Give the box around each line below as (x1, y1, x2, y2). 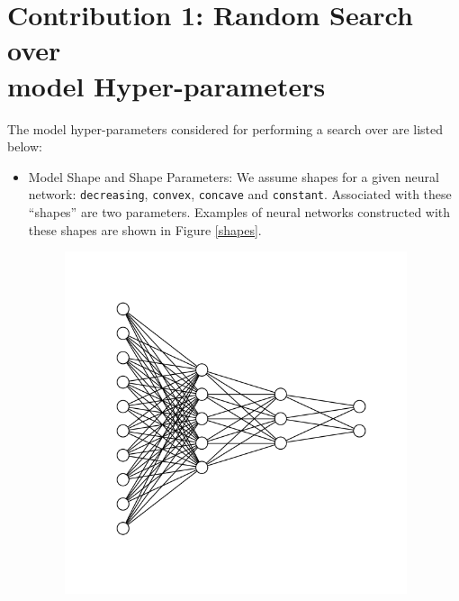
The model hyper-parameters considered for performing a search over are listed (7, 119, 444, 138)
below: (7, 137, 42, 156)
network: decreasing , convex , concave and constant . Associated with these (28, 185, 452, 204)
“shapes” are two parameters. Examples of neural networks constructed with (28, 202, 451, 221)
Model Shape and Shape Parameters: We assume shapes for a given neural (28, 167, 439, 186)
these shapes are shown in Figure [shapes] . (28, 220, 262, 239)
